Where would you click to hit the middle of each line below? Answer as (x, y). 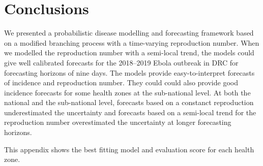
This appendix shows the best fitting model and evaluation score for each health (129, 149)
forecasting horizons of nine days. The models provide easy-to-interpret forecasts (129, 72)
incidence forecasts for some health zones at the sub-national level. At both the (127, 92)
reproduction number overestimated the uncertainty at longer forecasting (118, 122)
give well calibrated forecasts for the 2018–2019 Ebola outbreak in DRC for (121, 62)
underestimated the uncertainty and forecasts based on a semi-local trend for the (130, 112)
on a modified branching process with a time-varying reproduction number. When (132, 42)
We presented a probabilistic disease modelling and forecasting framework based (129, 33)
